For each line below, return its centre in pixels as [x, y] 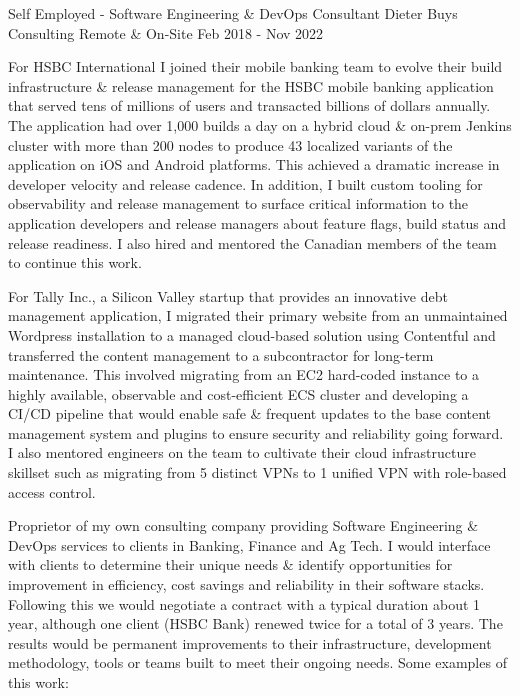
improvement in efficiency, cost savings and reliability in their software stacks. [246, 584]
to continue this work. [75, 262]
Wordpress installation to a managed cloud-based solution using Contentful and [252, 334]
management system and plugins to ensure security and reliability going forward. [256, 432]
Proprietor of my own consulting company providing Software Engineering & [243, 525]
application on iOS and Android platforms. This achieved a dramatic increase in [254, 164]
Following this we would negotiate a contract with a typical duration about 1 [244, 603]
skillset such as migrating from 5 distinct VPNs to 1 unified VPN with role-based [257, 472]
